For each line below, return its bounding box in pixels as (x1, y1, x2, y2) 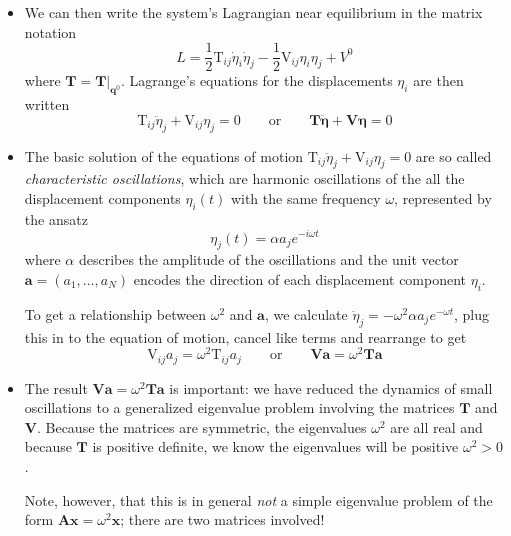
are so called (415, 145, 492, 166)
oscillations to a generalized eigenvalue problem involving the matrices (24, 397, 455, 418)
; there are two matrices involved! (120, 509, 325, 530)
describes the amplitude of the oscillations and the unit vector (78, 249, 459, 270)
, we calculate (264, 303, 348, 324)
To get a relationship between (24, 303, 207, 324)
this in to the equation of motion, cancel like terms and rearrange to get (24, 326, 467, 347)
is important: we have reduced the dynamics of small (169, 377, 493, 398)
